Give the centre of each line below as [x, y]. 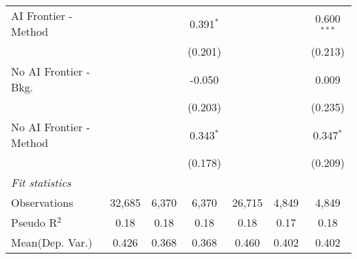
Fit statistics [41, 182]
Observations [42, 202]
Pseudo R [34, 222]
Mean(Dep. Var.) [52, 242]
